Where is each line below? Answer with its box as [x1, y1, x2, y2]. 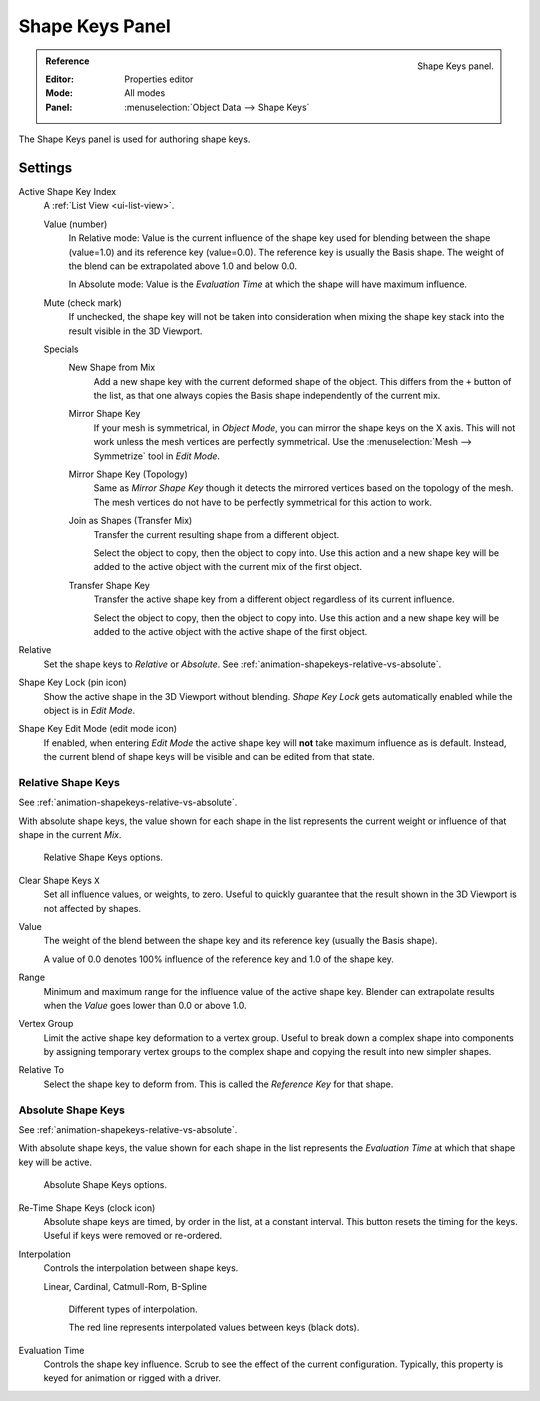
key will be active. [18, 1156, 92, 1168]
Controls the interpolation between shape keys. [43, 1262, 239, 1274]
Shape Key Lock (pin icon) [18, 676, 127, 689]
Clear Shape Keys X [18, 874, 100, 886]
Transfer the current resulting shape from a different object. [93, 528, 340, 540]
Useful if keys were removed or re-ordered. [43, 1230, 223, 1242]
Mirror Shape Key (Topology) [68, 468, 189, 480]
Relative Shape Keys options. [43, 851, 164, 864]
